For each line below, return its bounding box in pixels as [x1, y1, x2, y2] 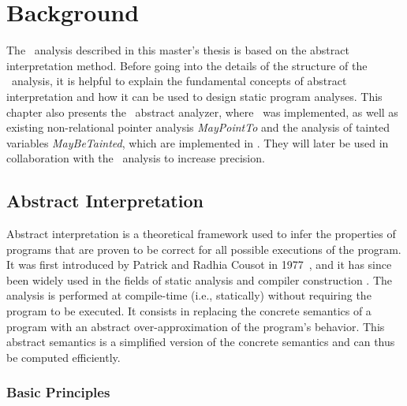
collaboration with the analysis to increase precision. [6, 150, 265, 166]
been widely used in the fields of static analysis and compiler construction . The [6, 271, 392, 288]
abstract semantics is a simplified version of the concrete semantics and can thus [6, 333, 395, 350]
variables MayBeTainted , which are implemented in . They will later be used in [6, 134, 389, 151]
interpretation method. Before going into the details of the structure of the [6, 57, 368, 73]
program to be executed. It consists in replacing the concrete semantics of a [6, 303, 372, 319]
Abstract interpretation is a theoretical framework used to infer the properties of [6, 225, 396, 242]
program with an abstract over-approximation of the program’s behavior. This [6, 318, 385, 334]
